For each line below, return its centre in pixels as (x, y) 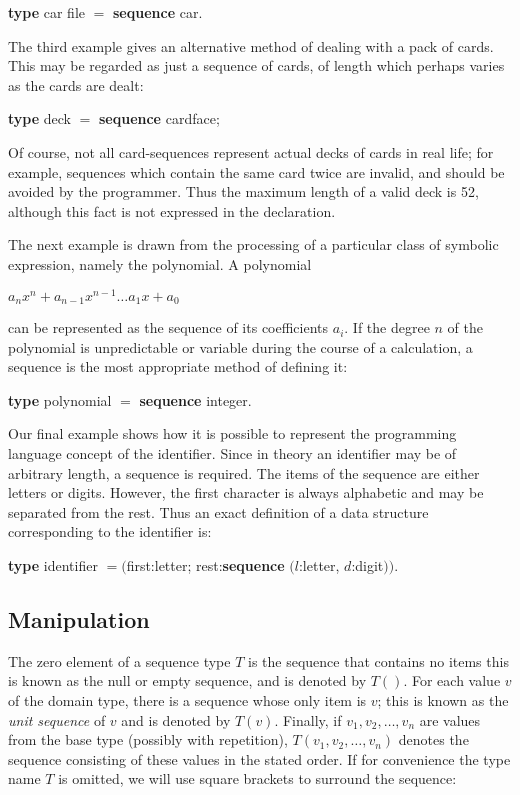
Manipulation (79, 618)
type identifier (53, 565)
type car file (47, 12)
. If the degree (387, 327)
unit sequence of (57, 719)
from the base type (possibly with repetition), (148, 739)
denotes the (433, 739)
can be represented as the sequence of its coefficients (168, 327)
